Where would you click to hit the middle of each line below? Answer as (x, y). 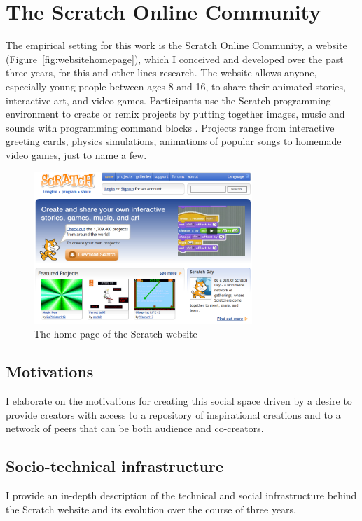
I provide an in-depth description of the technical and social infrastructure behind (181, 495)
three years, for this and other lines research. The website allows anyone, (161, 72)
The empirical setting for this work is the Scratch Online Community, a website (176, 45)
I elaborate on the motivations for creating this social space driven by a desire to (179, 401)
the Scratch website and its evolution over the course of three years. (151, 509)
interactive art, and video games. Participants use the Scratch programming (168, 100)
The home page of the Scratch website (116, 334)
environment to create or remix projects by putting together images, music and (175, 114)
